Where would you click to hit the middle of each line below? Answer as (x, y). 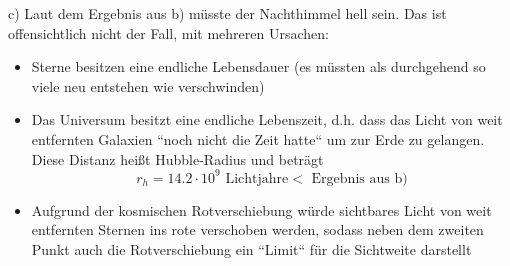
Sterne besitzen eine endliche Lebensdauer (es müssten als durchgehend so (258, 66)
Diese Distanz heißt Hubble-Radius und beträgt (177, 158)
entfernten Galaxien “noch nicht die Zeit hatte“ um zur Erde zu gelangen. (258, 138)
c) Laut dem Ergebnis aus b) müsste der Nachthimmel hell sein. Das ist (227, 13)
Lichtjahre (257, 178)
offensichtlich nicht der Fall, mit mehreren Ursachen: (168, 32)
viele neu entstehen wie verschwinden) (148, 85)
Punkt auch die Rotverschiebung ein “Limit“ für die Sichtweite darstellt (251, 248)
